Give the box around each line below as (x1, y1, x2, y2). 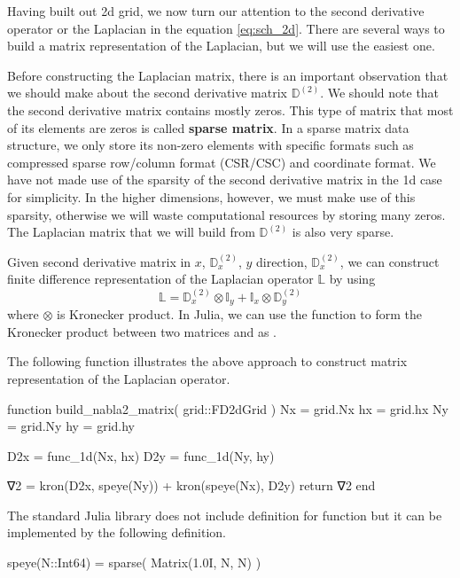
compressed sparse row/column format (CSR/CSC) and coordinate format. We (7, 152, 436, 171)
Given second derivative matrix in (7, 252, 191, 270)
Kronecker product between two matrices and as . (7, 322, 277, 340)
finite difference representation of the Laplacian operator (7, 269, 314, 288)
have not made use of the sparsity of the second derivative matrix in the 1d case (7, 170, 442, 189)
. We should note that (320, 83, 440, 102)
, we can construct (339, 252, 440, 270)
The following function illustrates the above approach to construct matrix (7, 352, 408, 371)
